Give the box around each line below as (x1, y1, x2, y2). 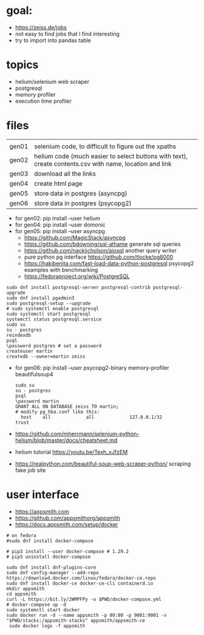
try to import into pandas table (15, 36, 91, 44)
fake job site (15, 466, 46, 474)
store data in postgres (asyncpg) (34, 189, 127, 197)
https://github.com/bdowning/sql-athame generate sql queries (24, 240, 181, 248)
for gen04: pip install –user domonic (15, 221, 106, 228)
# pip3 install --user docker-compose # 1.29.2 (6, 548, 129, 554)
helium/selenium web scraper (15, 78, 90, 85)
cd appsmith (6, 591, 36, 597)
